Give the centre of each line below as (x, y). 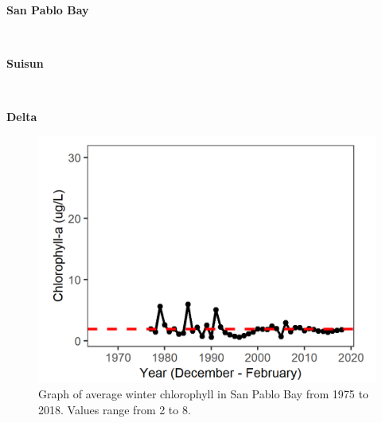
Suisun (25, 63)
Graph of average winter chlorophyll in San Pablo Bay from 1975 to (203, 394)
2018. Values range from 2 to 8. (115, 409)
